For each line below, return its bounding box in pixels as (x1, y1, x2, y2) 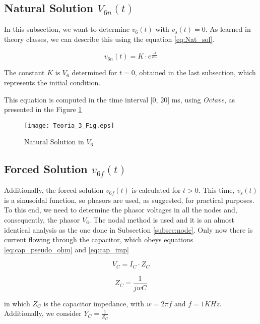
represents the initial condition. (4, 77, 101, 87)
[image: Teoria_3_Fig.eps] (24, 122, 114, 129)
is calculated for (132, 185, 181, 195)
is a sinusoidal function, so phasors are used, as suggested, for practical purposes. (4, 194, 254, 205)
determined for (72, 67, 117, 78)
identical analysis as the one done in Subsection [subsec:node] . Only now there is (4, 224, 253, 235)
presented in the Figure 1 (4, 104, 82, 115)
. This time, (198, 185, 235, 195)
